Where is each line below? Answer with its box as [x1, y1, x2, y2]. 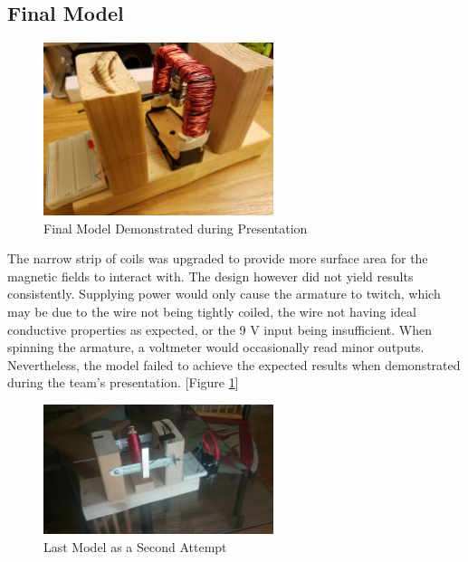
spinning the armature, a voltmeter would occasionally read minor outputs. [7, 338, 425, 357]
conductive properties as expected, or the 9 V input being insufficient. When [7, 319, 432, 338]
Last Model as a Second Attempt [43, 537, 227, 556]
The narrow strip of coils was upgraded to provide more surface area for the [7, 249, 428, 268]
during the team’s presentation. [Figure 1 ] [7, 373, 239, 392]
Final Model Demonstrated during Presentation [43, 218, 308, 237]
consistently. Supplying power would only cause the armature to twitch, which [7, 284, 441, 303]
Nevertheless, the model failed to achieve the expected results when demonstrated [7, 355, 461, 374]
